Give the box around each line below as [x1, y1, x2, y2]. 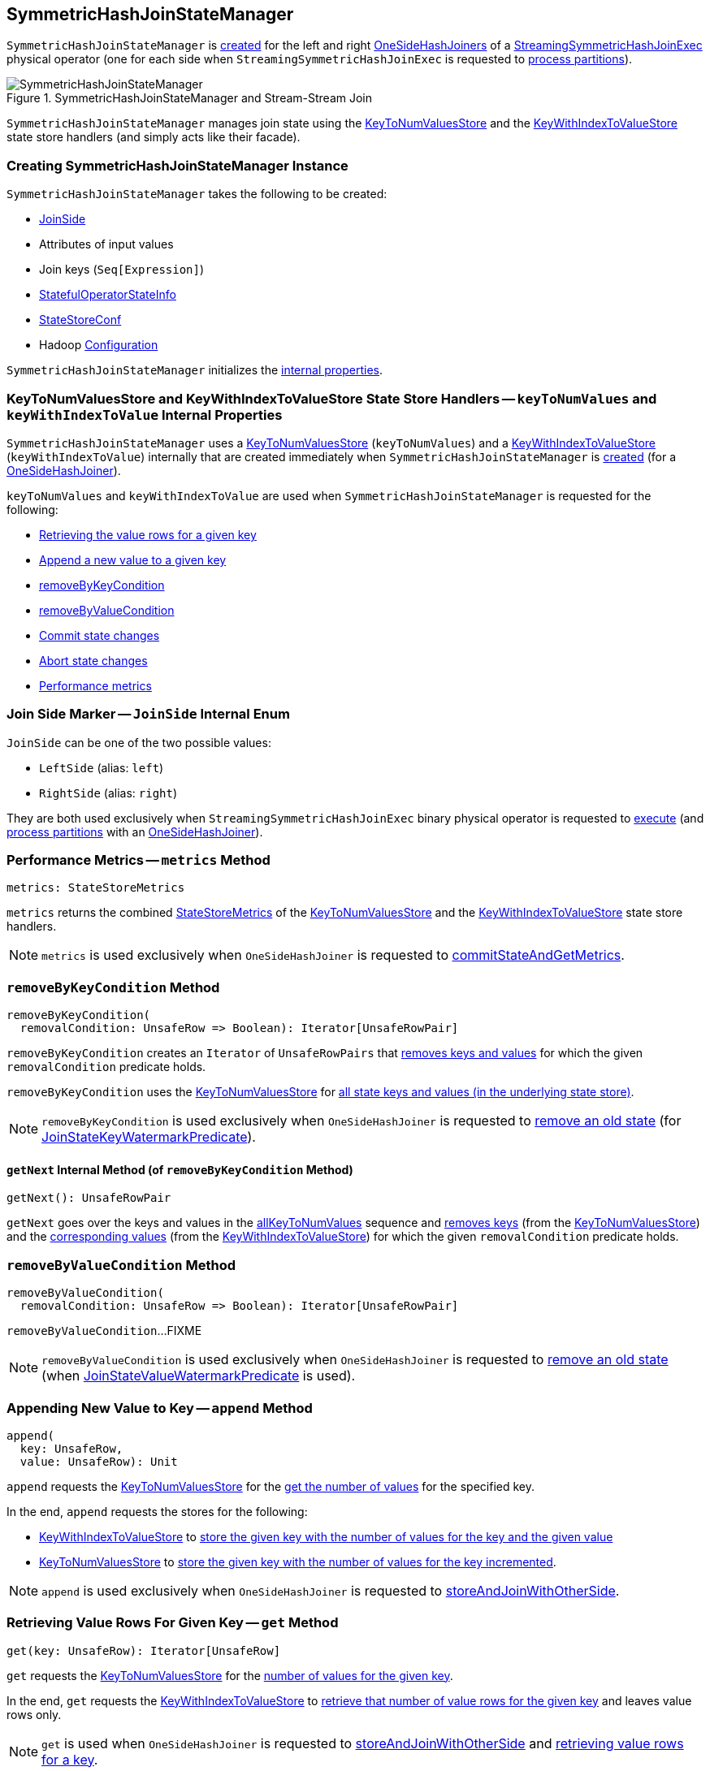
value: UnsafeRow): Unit [19, 1454, 178, 1468]
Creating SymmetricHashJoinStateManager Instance [6, 157, 349, 174]
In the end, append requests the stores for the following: [6, 1504, 308, 1518]
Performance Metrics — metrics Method [6, 852, 271, 869]
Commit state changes [39, 628, 160, 642]
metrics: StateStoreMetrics [6, 881, 185, 895]
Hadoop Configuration [39, 338, 158, 352]
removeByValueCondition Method [6, 1256, 236, 1273]
